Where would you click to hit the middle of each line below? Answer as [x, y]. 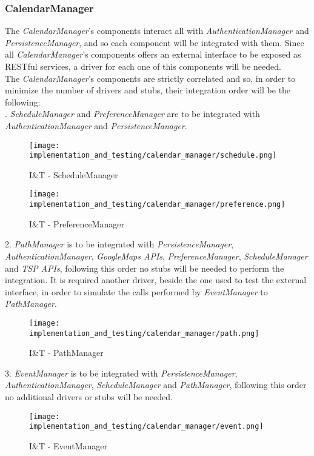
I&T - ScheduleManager [74, 174]
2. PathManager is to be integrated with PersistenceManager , [119, 244]
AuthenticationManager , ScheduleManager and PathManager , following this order [156, 385]
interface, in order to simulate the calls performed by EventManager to [136, 291]
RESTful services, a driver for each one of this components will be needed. [143, 66]
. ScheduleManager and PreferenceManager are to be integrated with [132, 114]
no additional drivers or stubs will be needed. [89, 397]
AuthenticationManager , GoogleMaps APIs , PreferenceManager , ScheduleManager [156, 256]
